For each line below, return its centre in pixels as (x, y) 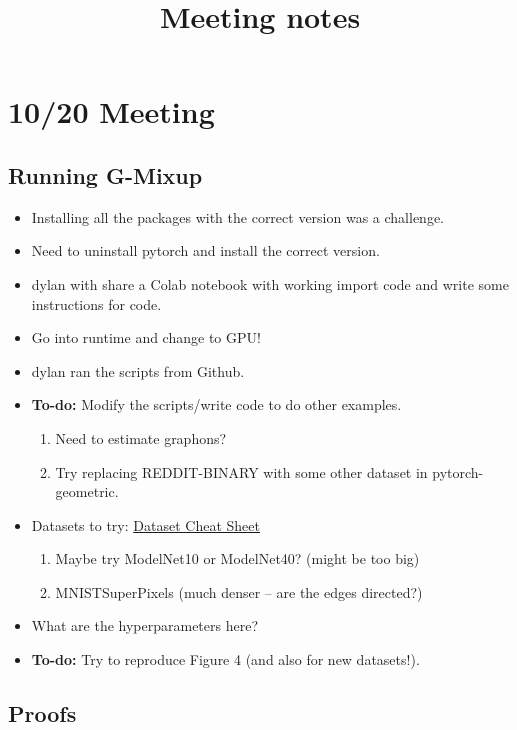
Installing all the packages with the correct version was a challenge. (238, 216)
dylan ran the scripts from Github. (138, 370)
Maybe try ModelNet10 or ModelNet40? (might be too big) (237, 558)
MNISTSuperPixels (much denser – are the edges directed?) (239, 591)
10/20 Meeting (111, 111)
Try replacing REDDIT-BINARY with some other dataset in (241, 471)
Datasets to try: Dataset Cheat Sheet (145, 524)
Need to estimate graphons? (141, 437)
